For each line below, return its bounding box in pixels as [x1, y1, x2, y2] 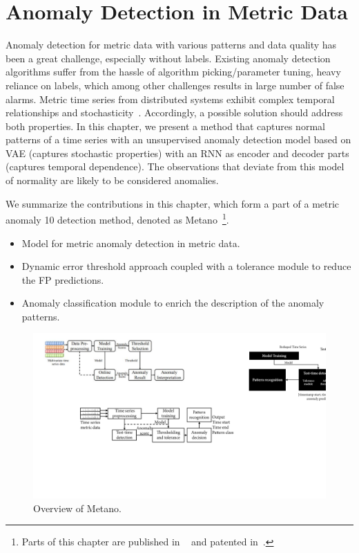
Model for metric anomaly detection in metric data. [21, 235, 240, 250]
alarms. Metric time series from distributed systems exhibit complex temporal [6, 91, 335, 106]
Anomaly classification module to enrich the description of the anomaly [21, 296, 324, 310]
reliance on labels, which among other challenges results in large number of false [6, 78, 345, 92]
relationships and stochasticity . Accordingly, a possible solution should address [6, 105, 343, 120]
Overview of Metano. [33, 500, 122, 515]
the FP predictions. [21, 272, 104, 287]
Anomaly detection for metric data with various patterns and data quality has [6, 37, 337, 52]
